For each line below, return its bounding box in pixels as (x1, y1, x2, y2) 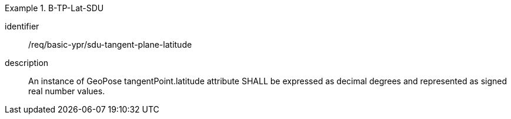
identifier (5, 21, 39, 31)
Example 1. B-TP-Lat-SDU (5, 3, 104, 13)
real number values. (28, 86, 105, 96)
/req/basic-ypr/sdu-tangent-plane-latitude (28, 39, 192, 49)
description (5, 58, 49, 68)
